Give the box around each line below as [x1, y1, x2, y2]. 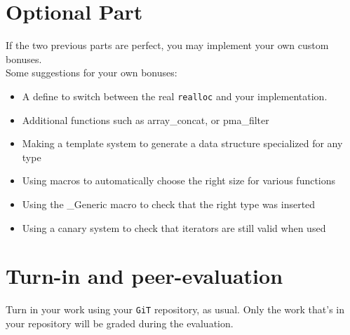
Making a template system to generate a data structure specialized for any [22, 136, 343, 151]
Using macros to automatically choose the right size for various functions [22, 173, 336, 188]
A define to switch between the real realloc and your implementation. [22, 88, 328, 103]
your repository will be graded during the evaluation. [6, 315, 234, 330]
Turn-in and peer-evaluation [6, 261, 283, 290]
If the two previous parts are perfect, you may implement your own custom [6, 38, 329, 53]
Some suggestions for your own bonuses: [6, 65, 177, 80]
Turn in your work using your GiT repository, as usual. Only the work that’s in [6, 302, 345, 317]
